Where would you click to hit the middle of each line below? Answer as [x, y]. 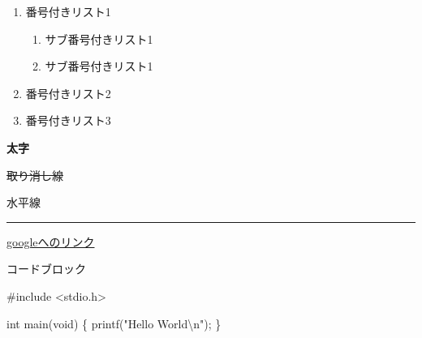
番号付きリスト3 [68, 120]
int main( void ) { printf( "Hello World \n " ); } [114, 323]
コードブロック [46, 269]
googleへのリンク [51, 241]
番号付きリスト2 [68, 93]
